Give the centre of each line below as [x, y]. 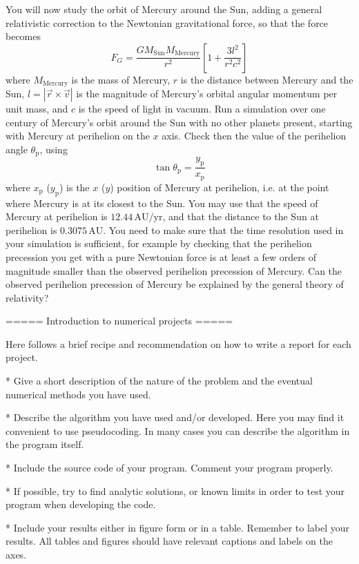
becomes [23, 36]
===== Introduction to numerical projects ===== [119, 321]
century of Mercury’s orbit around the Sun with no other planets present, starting [179, 122]
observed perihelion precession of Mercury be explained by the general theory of [175, 284]
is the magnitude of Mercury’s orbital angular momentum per [207, 94]
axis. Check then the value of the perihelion [254, 136]
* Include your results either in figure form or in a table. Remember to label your [178, 527]
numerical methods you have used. [78, 394]
